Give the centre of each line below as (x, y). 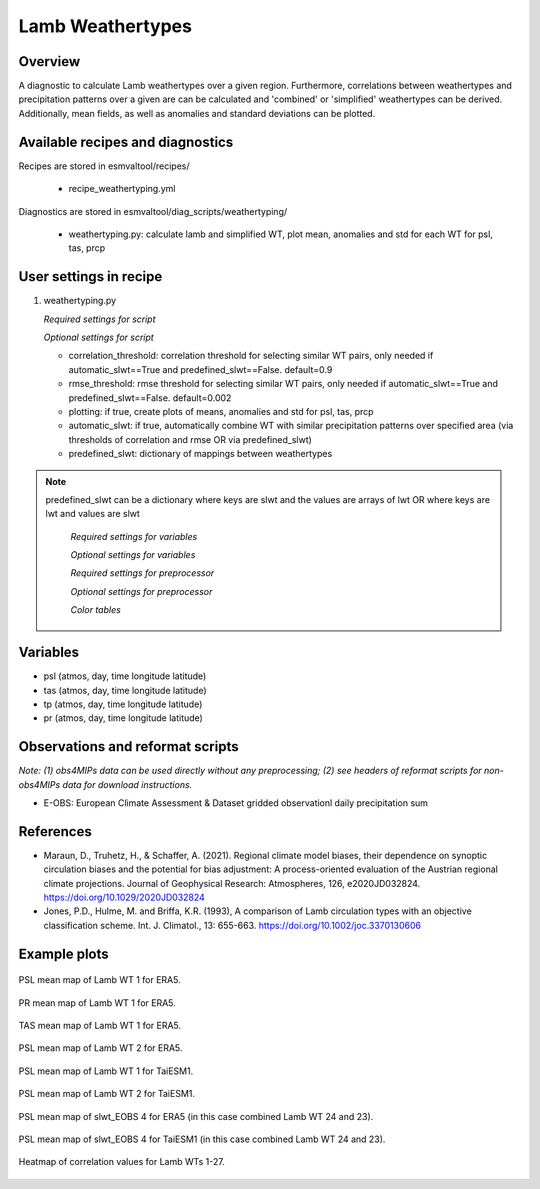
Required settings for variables (134, 536)
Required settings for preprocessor (142, 573)
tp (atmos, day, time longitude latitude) (123, 704)
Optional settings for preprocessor (141, 591)
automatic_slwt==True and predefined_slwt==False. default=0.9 (200, 369)
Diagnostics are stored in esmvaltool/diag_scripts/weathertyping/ (153, 211)
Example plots (63, 953)
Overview (49, 61)
